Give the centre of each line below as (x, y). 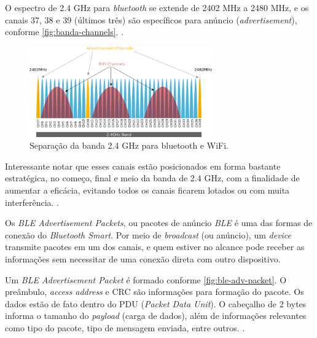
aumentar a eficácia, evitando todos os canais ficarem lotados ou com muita (147, 190)
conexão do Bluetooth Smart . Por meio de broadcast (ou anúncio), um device (148, 234)
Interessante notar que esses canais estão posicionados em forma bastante (143, 166)
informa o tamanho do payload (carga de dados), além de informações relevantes (156, 316)
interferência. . (32, 202)
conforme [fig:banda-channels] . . (65, 32)
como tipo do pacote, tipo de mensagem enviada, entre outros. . (125, 328)
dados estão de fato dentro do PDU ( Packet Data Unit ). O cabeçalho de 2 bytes (156, 303)
